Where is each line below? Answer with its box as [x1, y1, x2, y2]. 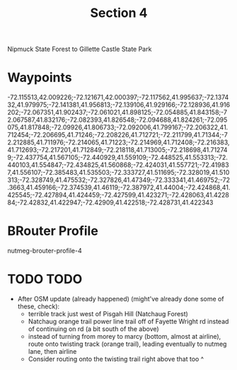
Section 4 [90, 5, 148, 21]
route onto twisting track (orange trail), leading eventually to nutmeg [28, 340, 227, 348]
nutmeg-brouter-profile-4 [7, 246, 83, 255]
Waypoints [7, 69, 72, 86]
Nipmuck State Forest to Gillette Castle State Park [7, 45, 152, 54]
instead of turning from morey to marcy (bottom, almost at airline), [28, 333, 221, 340]
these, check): [17, 302, 60, 311]
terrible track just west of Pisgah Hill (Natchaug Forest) [28, 310, 189, 318]
